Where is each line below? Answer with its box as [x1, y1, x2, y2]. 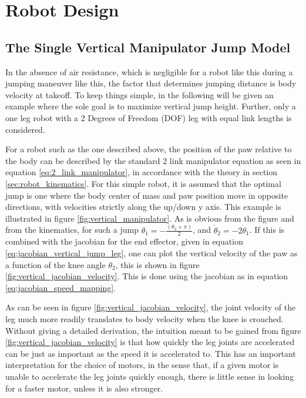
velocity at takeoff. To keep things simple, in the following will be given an [5, 88, 274, 101]
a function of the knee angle [5, 258, 106, 270]
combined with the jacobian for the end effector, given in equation [5, 235, 243, 248]
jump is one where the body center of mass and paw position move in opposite [5, 189, 288, 201]
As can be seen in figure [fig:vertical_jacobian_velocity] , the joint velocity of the [5, 301, 296, 313]
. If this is [249, 223, 285, 236]
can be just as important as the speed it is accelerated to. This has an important [5, 347, 296, 359]
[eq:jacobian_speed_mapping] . [5, 281, 116, 293]
